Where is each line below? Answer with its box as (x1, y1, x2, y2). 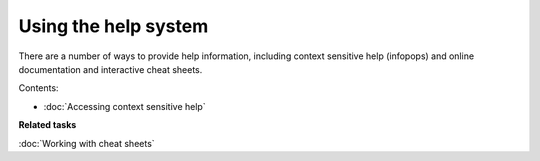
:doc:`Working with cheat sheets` (18, 137, 155, 149)
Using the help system (18, 15, 209, 37)
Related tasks (18, 119, 77, 131)
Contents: (18, 82, 59, 94)
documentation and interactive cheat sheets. (18, 63, 203, 75)
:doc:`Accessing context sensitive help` (43, 100, 206, 112)
